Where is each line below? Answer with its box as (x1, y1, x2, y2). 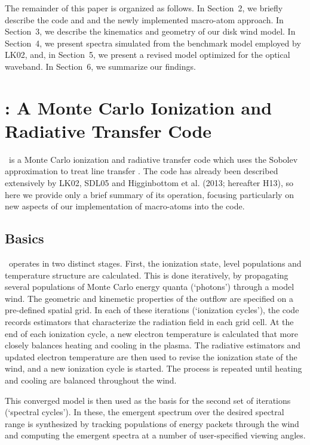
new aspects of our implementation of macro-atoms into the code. (5, 200, 245, 212)
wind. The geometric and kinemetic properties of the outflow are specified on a (5, 292, 293, 304)
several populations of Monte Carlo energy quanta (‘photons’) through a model (5, 280, 294, 293)
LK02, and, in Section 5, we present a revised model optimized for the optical (5, 48, 290, 61)
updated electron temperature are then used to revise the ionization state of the (5, 350, 297, 363)
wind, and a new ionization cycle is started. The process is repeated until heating (5, 362, 302, 375)
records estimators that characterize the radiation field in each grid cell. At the (5, 316, 294, 328)
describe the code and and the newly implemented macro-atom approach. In (5, 13, 284, 26)
